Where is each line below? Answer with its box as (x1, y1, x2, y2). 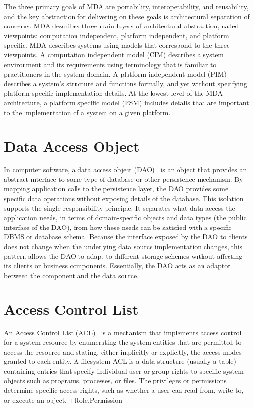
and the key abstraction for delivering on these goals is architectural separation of (4, 11, 250, 21)
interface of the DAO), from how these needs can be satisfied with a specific (4, 222, 232, 232)
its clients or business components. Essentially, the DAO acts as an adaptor (4, 260, 230, 271)
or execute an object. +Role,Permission (4, 394, 122, 405)
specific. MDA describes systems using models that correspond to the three (4, 40, 230, 50)
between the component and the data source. (4, 270, 139, 280)
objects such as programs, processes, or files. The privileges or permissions (4, 375, 227, 385)
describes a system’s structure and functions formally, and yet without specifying (4, 78, 247, 88)
